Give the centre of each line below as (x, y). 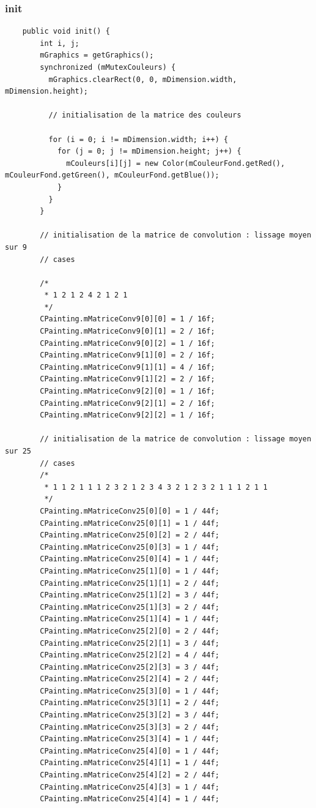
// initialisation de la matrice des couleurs (145, 115)
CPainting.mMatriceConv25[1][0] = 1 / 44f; (130, 571)
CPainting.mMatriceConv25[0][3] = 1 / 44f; (130, 547)
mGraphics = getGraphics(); (97, 55)
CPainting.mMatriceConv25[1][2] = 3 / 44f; (130, 595)
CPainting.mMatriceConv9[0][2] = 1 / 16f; (127, 343)
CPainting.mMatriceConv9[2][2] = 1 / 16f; (127, 415)
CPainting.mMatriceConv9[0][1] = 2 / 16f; (127, 331)
